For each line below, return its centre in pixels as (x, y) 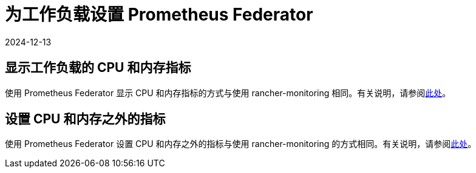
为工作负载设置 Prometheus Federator (159, 15)
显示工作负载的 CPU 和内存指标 (98, 68)
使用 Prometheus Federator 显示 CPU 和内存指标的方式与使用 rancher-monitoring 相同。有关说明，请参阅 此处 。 (228, 93)
